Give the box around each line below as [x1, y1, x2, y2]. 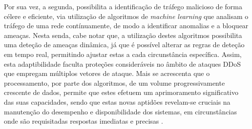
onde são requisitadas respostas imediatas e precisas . [4, 116, 163, 126]
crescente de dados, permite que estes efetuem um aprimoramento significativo [4, 87, 238, 97]
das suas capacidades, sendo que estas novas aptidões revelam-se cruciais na [4, 96, 231, 107]
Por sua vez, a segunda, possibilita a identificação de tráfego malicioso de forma [4, 1, 242, 11]
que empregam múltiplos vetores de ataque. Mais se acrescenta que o [4, 68, 210, 78]
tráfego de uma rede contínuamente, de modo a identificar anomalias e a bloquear [4, 20, 249, 31]
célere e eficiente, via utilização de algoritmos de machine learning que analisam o [4, 11, 249, 21]
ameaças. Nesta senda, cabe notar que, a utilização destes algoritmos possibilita [4, 30, 242, 40]
